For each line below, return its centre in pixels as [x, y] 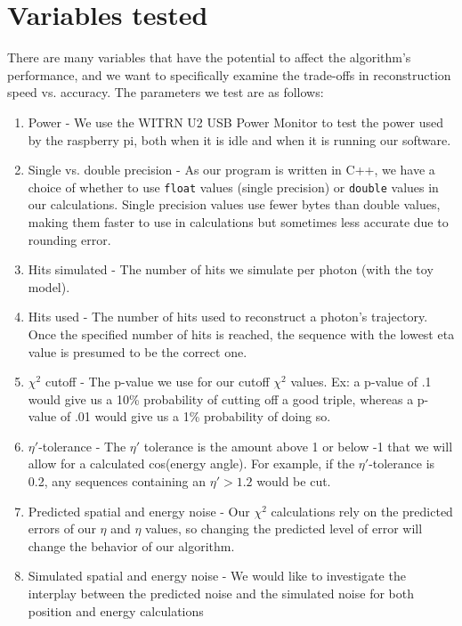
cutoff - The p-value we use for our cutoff [157, 382]
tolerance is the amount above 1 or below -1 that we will [298, 446]
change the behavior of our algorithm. [131, 545]
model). [49, 286]
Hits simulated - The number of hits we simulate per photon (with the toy [231, 269]
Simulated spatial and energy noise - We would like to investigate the [217, 576]
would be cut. [294, 481]
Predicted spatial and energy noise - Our [139, 511]
